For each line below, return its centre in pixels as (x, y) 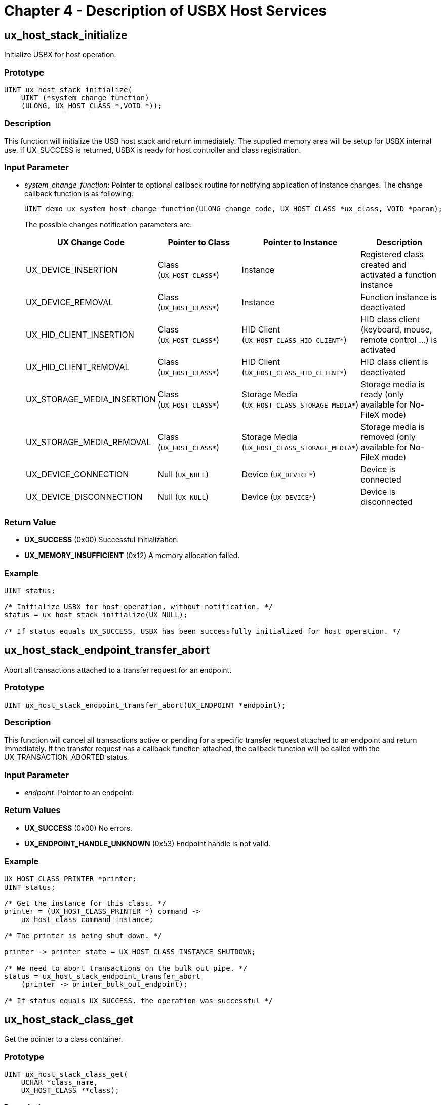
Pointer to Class (199, 243)
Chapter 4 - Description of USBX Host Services (166, 11)
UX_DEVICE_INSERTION (72, 270)
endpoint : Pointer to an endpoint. (79, 793)
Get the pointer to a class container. (64, 1039)
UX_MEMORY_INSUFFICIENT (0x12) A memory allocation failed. (132, 556)
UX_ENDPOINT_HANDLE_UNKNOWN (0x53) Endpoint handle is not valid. (148, 843)
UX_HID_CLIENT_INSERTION (80, 335)
